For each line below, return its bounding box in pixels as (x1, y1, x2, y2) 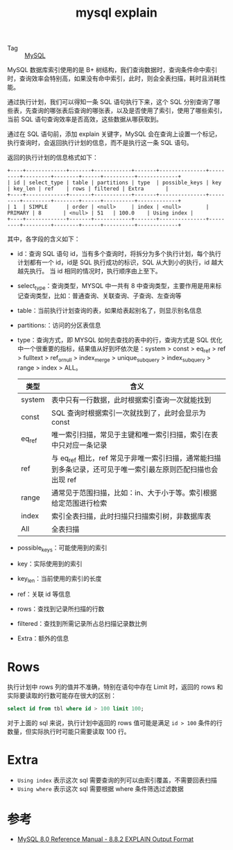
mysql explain (75, 5, 158, 21)
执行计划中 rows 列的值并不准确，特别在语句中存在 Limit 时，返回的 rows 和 (7, 683, 223, 691)
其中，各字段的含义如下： (7, 235, 80, 244)
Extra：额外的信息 (17, 634, 69, 643)
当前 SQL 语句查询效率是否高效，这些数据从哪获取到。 (7, 115, 163, 124)
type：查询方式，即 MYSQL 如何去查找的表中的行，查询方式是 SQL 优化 (17, 335, 223, 344)
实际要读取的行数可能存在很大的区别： (7, 692, 116, 700)
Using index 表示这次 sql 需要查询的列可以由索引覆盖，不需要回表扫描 (17, 776, 217, 785)
